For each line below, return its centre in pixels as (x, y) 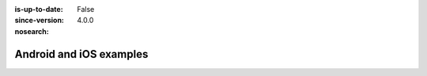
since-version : (40, 21)
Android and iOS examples (81, 54)
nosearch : (32, 31)
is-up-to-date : (39, 9)
